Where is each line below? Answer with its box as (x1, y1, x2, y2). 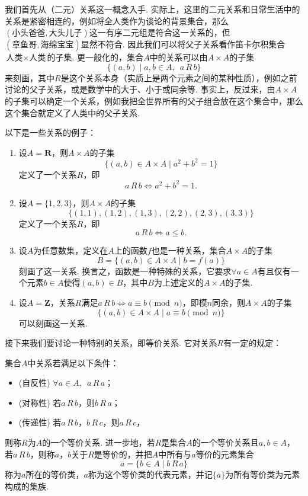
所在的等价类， (25, 468, 84, 481)
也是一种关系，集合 (151, 244, 226, 257)
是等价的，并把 (94, 447, 152, 460)
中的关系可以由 (149, 51, 208, 63)
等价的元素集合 (195, 447, 254, 460)
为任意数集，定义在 (33, 244, 108, 257)
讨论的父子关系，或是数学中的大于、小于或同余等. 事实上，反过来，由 (5, 83, 275, 95)
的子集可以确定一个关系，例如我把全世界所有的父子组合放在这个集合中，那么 (5, 94, 303, 107)
